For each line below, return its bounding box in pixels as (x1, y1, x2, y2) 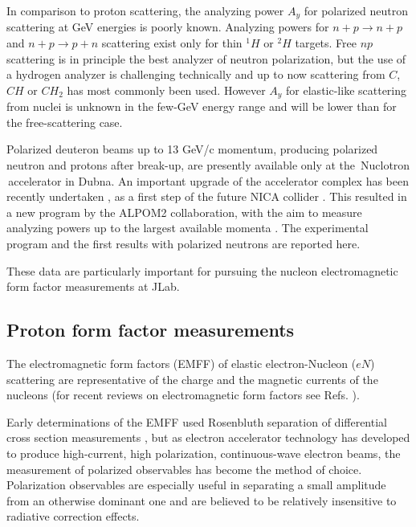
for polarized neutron (304, 2, 408, 18)
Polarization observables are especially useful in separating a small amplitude (6, 476, 386, 493)
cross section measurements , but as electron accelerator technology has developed (6, 429, 410, 446)
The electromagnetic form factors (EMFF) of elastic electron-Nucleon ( (6, 355, 357, 372)
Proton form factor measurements (6, 317, 295, 342)
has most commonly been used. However (67, 81, 266, 98)
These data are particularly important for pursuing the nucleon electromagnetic (6, 262, 398, 279)
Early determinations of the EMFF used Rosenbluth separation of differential (6, 413, 387, 430)
